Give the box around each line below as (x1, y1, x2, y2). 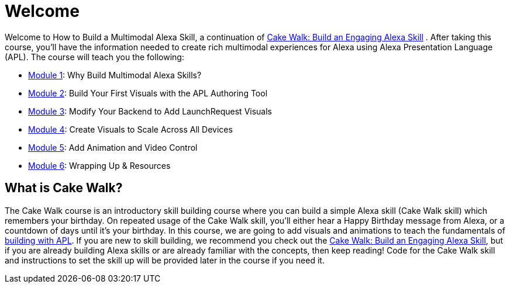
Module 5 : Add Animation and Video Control (28, 142, 198, 152)
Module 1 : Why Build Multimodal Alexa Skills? (28, 70, 202, 80)
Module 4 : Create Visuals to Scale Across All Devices (28, 124, 233, 134)
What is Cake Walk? (5, 181, 123, 196)
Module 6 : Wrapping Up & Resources (28, 160, 171, 171)
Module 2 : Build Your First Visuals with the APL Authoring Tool (28, 88, 268, 98)
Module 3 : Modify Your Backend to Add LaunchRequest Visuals (28, 106, 273, 116)
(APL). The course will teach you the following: (5, 51, 184, 62)
